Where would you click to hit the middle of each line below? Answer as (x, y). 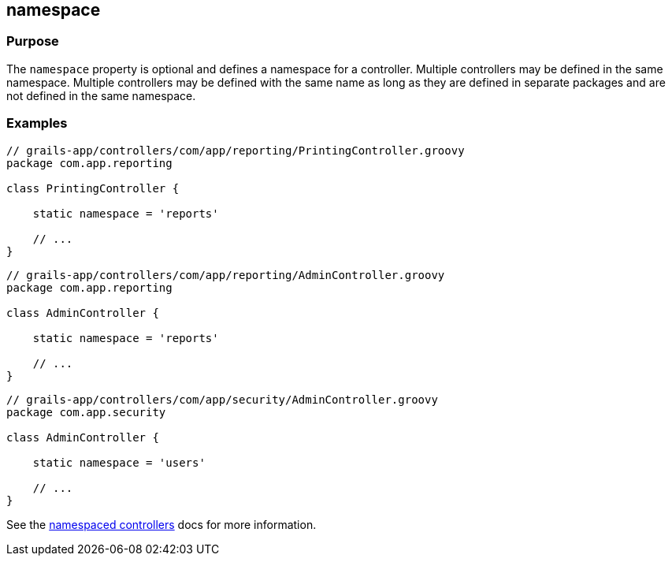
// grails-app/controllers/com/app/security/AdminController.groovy (222, 399)
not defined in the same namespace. (101, 95)
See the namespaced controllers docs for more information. (162, 524)
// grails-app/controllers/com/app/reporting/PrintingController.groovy (236, 150)
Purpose (33, 41)
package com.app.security (86, 412)
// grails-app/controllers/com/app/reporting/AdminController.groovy (226, 275)
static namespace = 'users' (119, 462)
